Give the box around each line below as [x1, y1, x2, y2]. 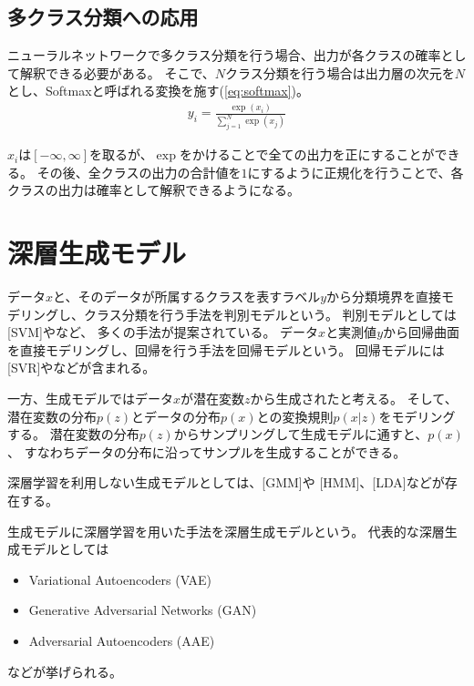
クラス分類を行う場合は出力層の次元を [225, 63, 455, 82]
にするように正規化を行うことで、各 [247, 162, 464, 181]
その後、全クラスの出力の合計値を [36, 162, 242, 181]
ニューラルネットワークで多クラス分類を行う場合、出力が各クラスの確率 [7, 46, 441, 65]
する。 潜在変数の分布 [7, 425, 139, 444]
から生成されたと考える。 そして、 [250, 389, 458, 408]
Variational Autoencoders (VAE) [28, 569, 212, 589]
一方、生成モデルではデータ [7, 389, 173, 408]
